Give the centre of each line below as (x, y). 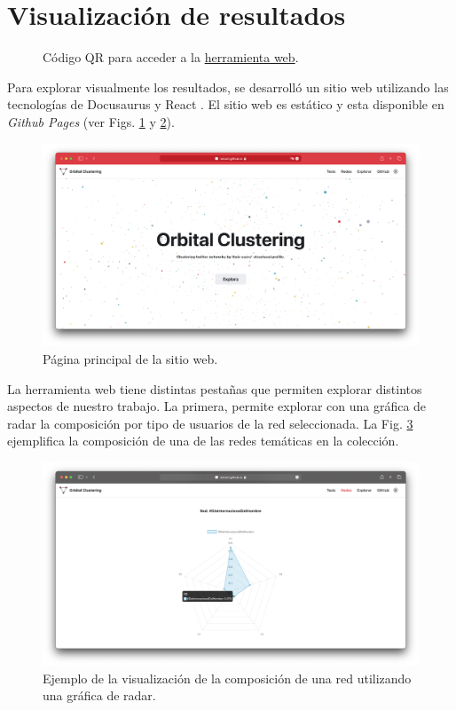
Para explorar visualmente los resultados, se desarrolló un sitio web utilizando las (228, 87)
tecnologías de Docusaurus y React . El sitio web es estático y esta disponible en (226, 104)
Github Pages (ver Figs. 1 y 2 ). (91, 121)
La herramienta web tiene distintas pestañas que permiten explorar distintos (215, 388)
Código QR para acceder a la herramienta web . (171, 57)
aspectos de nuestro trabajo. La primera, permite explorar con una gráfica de (217, 406)
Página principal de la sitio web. (130, 359)
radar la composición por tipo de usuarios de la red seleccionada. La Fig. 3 (210, 423)
